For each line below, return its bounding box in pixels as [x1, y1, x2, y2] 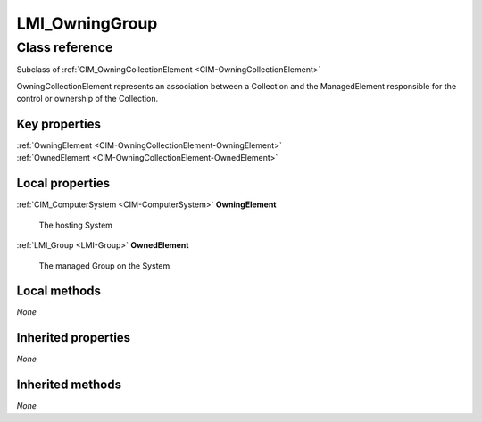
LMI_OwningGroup [16, 13, 158, 33]
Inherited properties [16, 330, 131, 345]
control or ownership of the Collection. [16, 94, 159, 104]
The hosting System [38, 219, 113, 230]
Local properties [16, 176, 111, 191]
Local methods [16, 284, 102, 299]
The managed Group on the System [38, 260, 170, 271]
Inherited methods [16, 377, 122, 393]
